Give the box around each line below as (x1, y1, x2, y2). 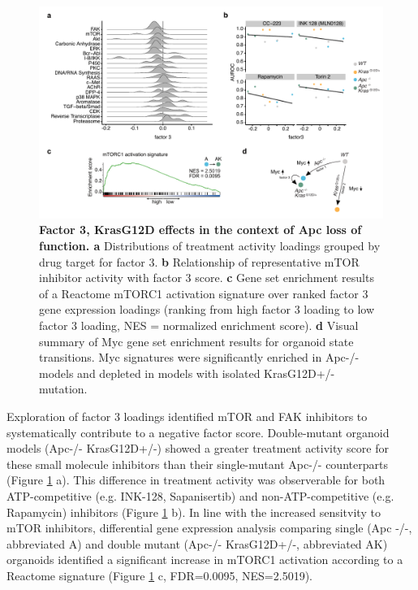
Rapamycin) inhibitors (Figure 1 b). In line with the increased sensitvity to (6, 503, 381, 520)
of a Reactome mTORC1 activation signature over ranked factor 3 (39, 284, 368, 302)
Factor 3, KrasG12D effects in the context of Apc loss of (39, 221, 362, 238)
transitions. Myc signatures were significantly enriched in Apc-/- (39, 349, 360, 366)
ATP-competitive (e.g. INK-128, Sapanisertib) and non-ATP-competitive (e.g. (6, 487, 394, 504)
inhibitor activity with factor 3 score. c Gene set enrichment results (39, 269, 374, 286)
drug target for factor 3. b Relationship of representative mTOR (39, 253, 360, 270)
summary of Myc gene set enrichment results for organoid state (39, 332, 354, 349)
